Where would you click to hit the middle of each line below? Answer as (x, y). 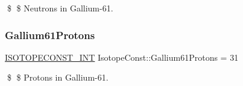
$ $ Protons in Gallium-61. (58, 77)
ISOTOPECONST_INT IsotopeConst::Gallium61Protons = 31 (122, 57)
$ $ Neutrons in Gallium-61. (60, 8)
